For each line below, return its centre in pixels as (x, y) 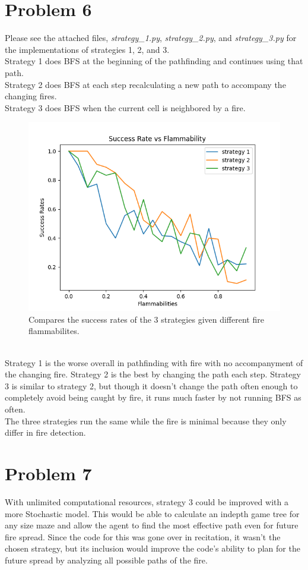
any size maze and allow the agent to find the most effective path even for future (152, 525)
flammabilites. (54, 331)
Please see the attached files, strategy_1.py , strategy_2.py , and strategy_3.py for (151, 38)
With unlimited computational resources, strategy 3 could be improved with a (147, 501)
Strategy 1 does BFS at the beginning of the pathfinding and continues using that (154, 61)
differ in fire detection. (45, 432)
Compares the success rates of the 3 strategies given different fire (146, 319)
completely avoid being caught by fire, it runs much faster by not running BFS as (153, 397)
